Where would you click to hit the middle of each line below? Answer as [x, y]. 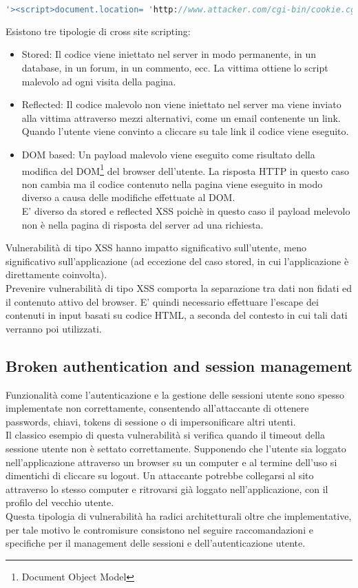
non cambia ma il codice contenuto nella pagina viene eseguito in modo [172, 183]
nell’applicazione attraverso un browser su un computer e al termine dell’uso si [171, 462]
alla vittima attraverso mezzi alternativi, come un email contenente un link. [181, 117]
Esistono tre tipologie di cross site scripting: [98, 31]
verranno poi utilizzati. [54, 328]
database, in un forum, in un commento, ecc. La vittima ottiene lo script [175, 68]
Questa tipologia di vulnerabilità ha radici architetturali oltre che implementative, [179, 515]
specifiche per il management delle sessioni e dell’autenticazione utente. [156, 543]
